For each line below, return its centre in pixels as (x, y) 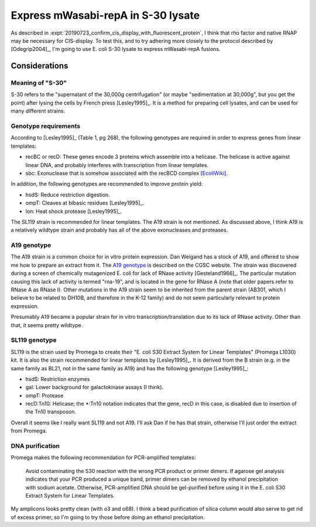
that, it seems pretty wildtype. (47, 325)
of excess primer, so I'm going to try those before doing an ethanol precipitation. (108, 517)
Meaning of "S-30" (39, 83)
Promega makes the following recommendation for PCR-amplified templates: (103, 458)
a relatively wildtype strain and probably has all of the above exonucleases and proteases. (119, 230)
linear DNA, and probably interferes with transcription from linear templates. (117, 165)
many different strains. (38, 111)
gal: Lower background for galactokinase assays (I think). (95, 387)
